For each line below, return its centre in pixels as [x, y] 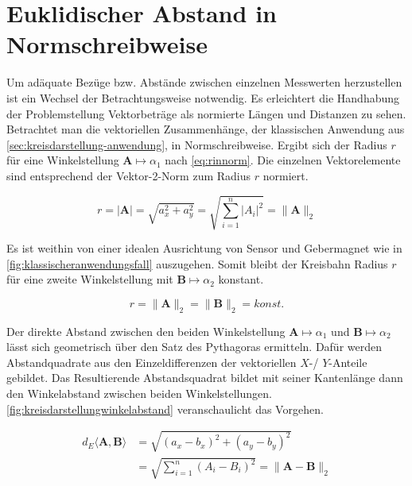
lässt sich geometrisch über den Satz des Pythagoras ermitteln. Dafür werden [194, 347]
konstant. [241, 279]
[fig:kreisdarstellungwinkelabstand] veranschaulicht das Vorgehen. [165, 409]
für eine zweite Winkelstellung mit [90, 279]
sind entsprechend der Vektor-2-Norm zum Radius [129, 175]
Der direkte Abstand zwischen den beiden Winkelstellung [146, 331]
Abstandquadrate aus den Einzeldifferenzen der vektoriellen [152, 362]
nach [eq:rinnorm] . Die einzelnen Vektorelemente [283, 160]
